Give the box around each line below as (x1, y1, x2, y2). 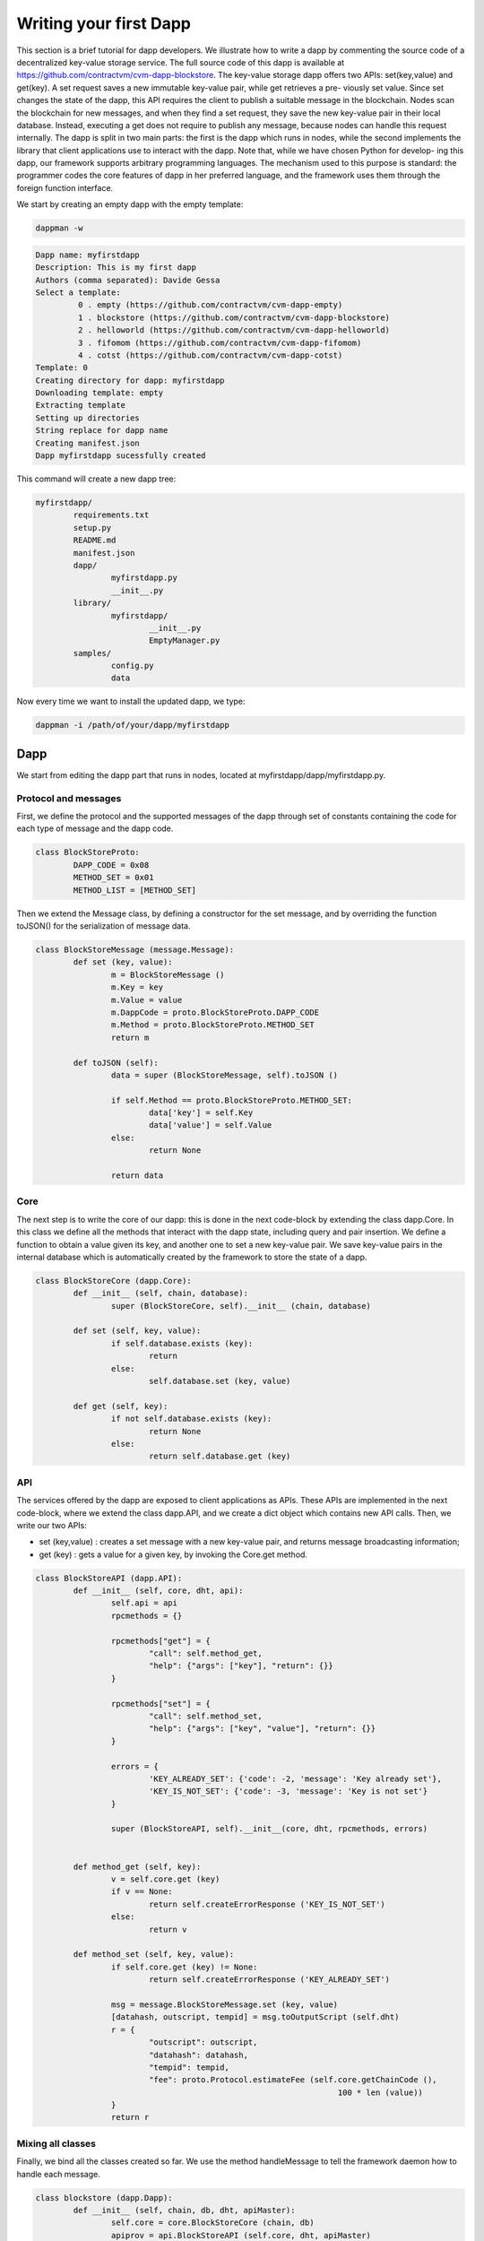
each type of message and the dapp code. (16, 823, 174, 834)
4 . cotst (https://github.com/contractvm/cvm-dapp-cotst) (77, 350, 343, 360)
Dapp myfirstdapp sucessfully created (35, 451, 206, 461)
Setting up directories (35, 412, 141, 423)
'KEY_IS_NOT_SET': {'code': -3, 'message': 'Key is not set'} (148, 1787, 428, 1796)
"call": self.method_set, (148, 1710, 264, 1721)
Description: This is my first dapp (35, 263, 197, 273)
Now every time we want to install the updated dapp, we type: (16, 696, 246, 707)
